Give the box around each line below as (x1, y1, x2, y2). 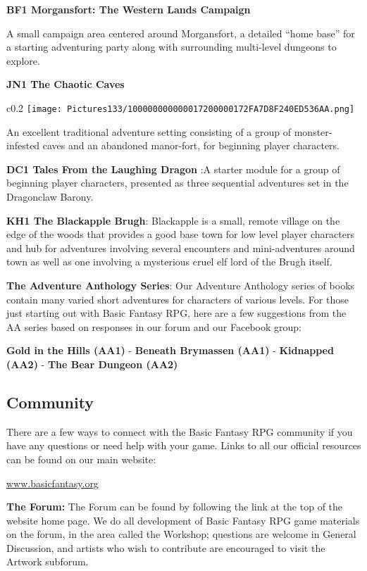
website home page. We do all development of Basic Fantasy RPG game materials (6, 513, 360, 527)
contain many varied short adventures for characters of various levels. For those (6, 291, 349, 306)
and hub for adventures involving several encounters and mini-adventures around (6, 240, 355, 255)
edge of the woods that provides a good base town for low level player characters (6, 227, 354, 241)
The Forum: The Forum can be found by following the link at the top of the (6, 499, 343, 514)
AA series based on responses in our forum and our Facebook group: (6, 319, 301, 334)
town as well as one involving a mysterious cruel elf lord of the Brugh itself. (6, 254, 332, 269)
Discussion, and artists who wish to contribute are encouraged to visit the (6, 540, 325, 555)
